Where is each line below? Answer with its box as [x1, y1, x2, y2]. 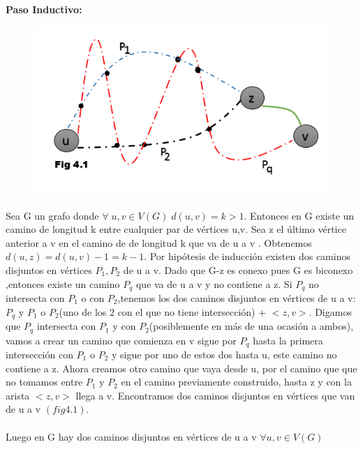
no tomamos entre [6, 374, 83, 389]
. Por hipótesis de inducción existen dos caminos [144, 249, 350, 264]
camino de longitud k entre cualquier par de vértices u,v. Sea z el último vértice [6, 222, 346, 236]
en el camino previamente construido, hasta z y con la [121, 374, 352, 389]
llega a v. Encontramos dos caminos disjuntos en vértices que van [75, 388, 355, 402]
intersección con [6, 347, 73, 361]
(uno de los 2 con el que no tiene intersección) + [59, 304, 267, 319]
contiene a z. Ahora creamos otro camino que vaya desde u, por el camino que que [6, 360, 357, 375]
